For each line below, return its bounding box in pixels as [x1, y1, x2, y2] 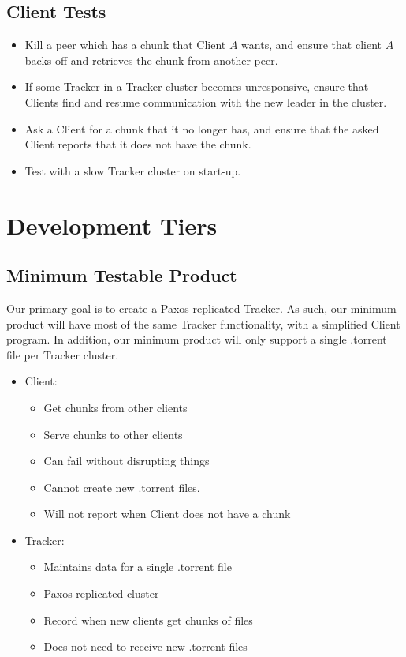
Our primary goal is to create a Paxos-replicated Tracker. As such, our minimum [6, 299, 397, 316]
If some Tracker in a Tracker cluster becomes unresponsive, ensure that [24, 78, 369, 95]
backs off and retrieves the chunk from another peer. [24, 51, 278, 68]
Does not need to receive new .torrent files [43, 638, 248, 655]
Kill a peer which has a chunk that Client [24, 36, 226, 53]
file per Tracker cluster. [6, 346, 119, 362]
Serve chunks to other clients [43, 426, 183, 442]
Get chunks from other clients [43, 399, 188, 415]
